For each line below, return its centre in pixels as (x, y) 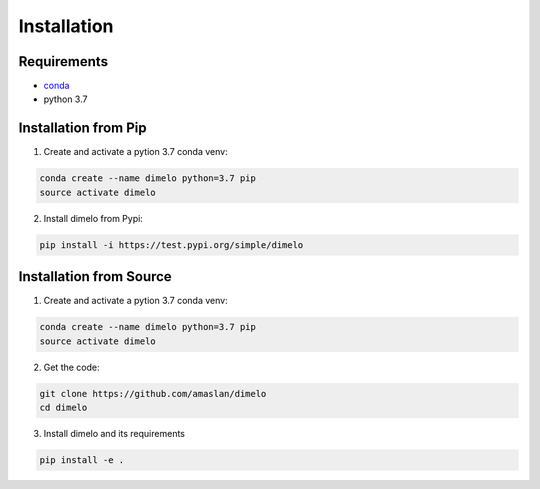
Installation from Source (95, 276)
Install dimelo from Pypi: (93, 218)
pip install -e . (82, 459)
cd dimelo (63, 407)
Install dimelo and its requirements (114, 433)
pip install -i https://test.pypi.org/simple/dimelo (171, 244)
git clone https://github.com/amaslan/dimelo (153, 393)
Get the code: (71, 367)
